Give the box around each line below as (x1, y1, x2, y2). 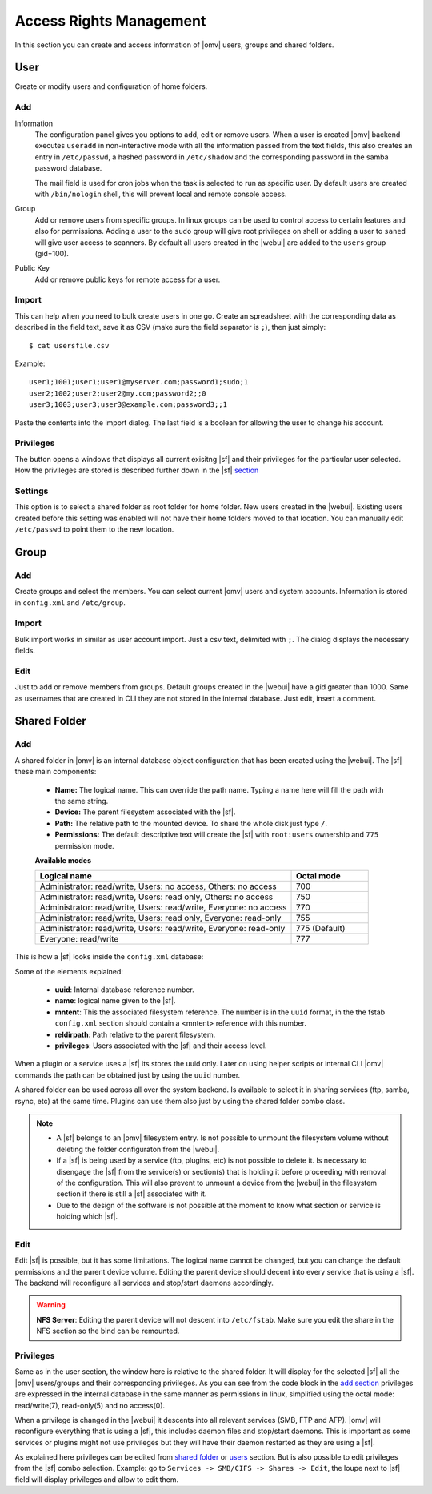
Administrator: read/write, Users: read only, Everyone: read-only (39, 913, 282, 924)
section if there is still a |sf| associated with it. (56, 1189, 207, 1199)
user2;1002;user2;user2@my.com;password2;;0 (29, 388, 207, 398)
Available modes (34, 855, 92, 865)
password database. (34, 163, 102, 173)
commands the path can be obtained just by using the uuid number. (14, 1070, 241, 1080)
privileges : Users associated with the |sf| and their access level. (54, 1041, 267, 1050)
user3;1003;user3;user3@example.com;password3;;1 (29, 400, 228, 409)
